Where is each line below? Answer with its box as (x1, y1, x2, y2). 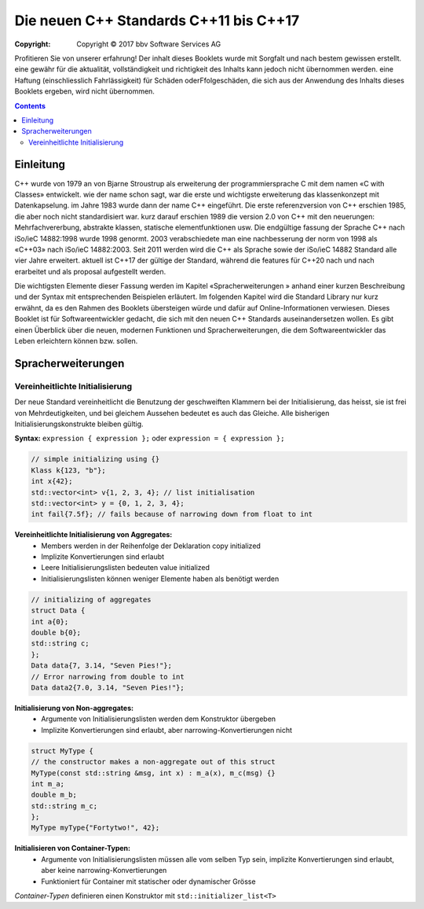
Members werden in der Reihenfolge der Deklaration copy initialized (41, 541, 261, 550)
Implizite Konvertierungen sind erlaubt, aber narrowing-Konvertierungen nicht (41, 725, 293, 734)
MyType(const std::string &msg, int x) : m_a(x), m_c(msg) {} (31, 768, 276, 778)
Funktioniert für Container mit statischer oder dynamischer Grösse (41, 877, 256, 886)
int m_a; (31, 779, 65, 788)
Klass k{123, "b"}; (31, 466, 106, 475)
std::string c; (31, 639, 90, 648)
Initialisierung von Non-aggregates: (14, 703, 133, 712)
